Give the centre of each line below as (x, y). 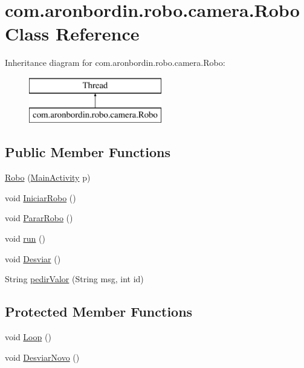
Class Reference (72, 34)
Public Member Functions (88, 152)
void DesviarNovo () (42, 357)
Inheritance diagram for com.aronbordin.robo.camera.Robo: (115, 63)
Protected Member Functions (99, 312)
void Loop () (28, 337)
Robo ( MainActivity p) (48, 177)
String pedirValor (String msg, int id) (74, 279)
